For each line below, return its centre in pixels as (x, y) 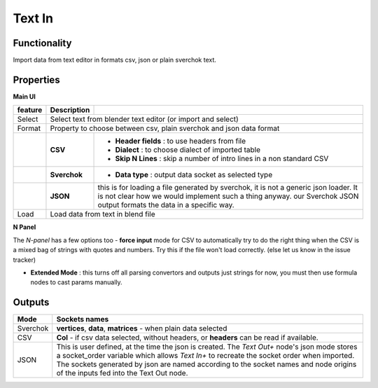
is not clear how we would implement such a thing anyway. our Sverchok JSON (228, 196)
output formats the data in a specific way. (166, 205)
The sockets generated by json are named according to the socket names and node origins (206, 364)
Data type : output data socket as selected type (194, 175)
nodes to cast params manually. (76, 282)
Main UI (24, 96)
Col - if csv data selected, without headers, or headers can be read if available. (187, 338)
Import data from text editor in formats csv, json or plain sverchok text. (115, 60)
